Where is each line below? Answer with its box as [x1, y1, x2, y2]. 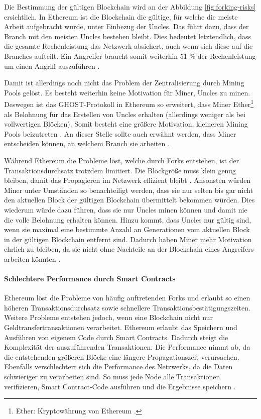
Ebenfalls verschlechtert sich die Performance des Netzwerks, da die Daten [4, 361, 233, 372]
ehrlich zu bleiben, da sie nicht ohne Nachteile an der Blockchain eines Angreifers [4, 244, 254, 254]
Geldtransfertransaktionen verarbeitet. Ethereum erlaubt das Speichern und [4, 322, 237, 333]
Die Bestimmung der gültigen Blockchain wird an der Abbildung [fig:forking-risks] [4, 2, 256, 12]
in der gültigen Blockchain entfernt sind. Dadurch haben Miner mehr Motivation [4, 234, 252, 244]
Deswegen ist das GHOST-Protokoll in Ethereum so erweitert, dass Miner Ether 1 [4, 97, 254, 109]
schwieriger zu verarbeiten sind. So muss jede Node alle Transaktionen [4, 371, 220, 382]
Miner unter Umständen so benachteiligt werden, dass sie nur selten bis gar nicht [4, 184, 253, 195]
